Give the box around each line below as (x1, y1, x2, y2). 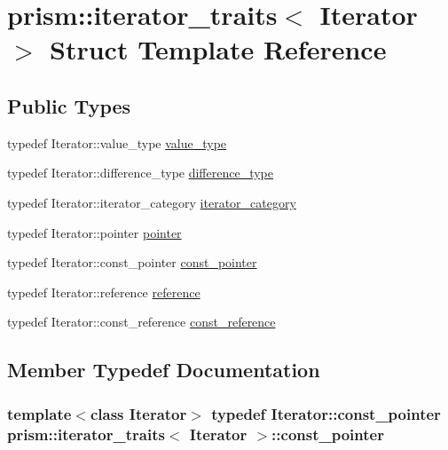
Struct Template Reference (50, 31, 387, 67)
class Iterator (90, 402, 187, 424)
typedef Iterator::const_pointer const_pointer (7, 253, 257, 272)
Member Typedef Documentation (7, 356, 320, 383)
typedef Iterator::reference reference (7, 282, 200, 301)
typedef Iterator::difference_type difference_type (7, 163, 273, 182)
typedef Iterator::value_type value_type (7, 133, 227, 152)
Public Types (7, 91, 131, 119)
